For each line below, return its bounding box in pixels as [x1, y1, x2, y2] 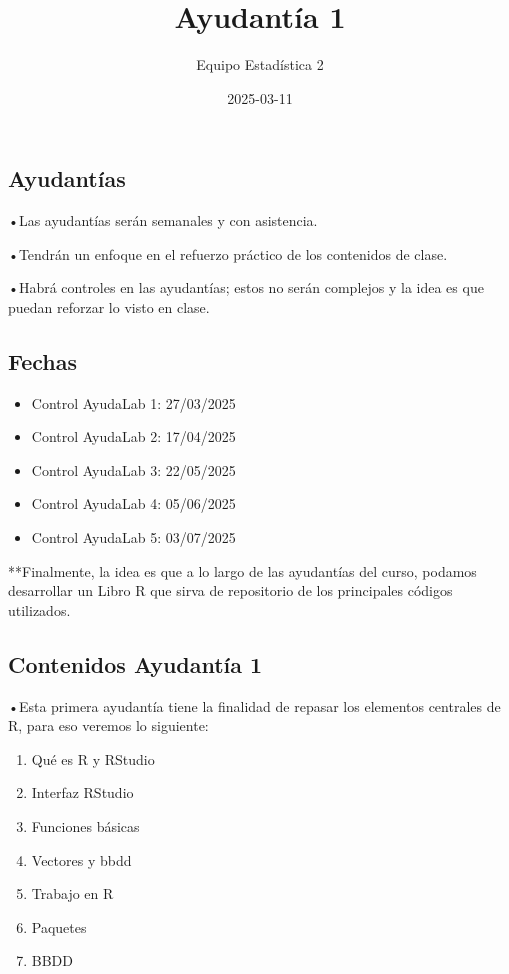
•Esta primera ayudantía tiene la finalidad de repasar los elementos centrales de [8, 695, 501, 716]
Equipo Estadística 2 [196, 54, 324, 75]
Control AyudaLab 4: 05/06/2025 [31, 493, 236, 514]
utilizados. [8, 599, 71, 620]
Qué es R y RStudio [31, 748, 155, 769]
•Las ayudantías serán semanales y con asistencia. [8, 210, 318, 231]
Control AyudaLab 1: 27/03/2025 [31, 392, 236, 413]
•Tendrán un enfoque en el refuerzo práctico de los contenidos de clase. [8, 243, 448, 264]
